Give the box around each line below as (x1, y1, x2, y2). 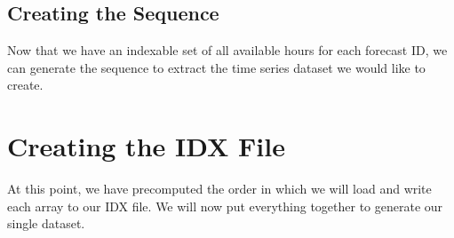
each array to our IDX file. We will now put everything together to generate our (7, 196, 443, 215)
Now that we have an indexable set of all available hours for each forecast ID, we (7, 41, 448, 59)
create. (7, 75, 44, 94)
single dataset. (7, 214, 85, 233)
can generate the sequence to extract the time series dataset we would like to (7, 58, 426, 76)
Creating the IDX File (7, 128, 285, 164)
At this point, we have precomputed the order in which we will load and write (7, 179, 432, 198)
